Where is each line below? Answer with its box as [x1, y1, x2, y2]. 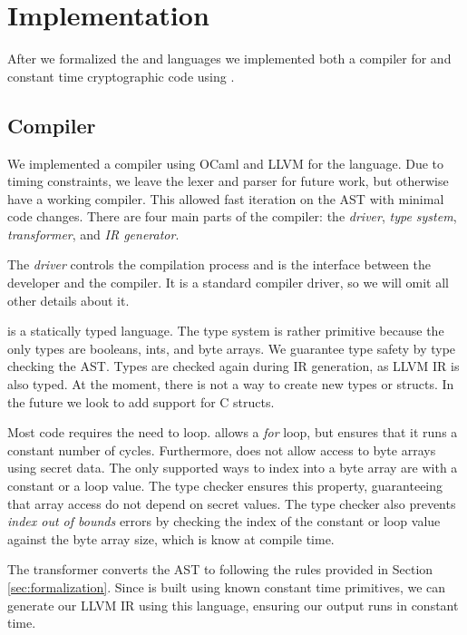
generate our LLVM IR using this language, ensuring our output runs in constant [7, 595, 459, 614]
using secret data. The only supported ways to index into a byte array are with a [7, 458, 458, 477]
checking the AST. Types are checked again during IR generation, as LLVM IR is [7, 357, 460, 376]
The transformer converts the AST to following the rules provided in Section [7, 560, 433, 579]
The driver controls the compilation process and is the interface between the [7, 255, 432, 274]
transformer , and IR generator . [7, 224, 180, 243]
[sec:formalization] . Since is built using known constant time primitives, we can [7, 577, 446, 596]
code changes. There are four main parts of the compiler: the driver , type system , [7, 207, 457, 226]
